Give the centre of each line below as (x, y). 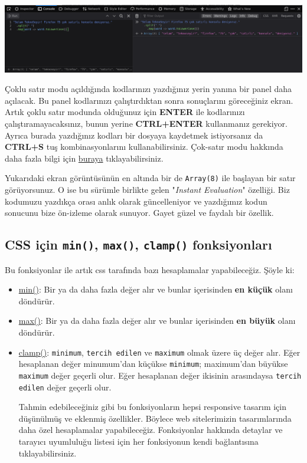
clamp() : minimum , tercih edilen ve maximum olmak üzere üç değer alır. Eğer (159, 352)
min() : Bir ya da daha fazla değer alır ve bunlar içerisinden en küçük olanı (156, 289)
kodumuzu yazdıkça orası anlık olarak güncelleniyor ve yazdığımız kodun (136, 201)
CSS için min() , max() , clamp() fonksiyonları (138, 244)
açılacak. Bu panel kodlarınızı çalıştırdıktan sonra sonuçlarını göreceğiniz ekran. (149, 100)
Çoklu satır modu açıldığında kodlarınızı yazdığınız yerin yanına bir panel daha (148, 89)
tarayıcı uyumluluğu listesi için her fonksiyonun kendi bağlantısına (138, 441)
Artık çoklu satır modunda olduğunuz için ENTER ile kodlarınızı (125, 112)
